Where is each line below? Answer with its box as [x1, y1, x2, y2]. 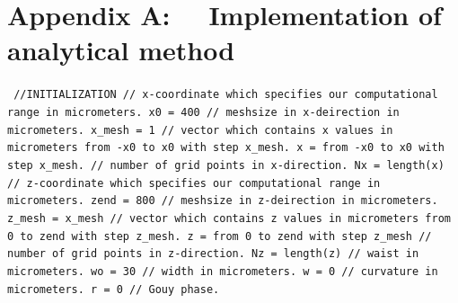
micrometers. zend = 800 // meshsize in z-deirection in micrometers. [7, 194, 438, 208]
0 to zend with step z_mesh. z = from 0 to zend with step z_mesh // [7, 229, 432, 243]
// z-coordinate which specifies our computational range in [7, 176, 381, 190]
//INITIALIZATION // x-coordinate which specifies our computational [13, 88, 438, 102]
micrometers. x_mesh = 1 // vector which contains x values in [7, 123, 393, 137]
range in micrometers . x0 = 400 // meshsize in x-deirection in [7, 105, 400, 119]
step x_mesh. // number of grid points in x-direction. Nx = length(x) [7, 158, 445, 172]
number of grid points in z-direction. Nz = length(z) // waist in [7, 247, 419, 261]
